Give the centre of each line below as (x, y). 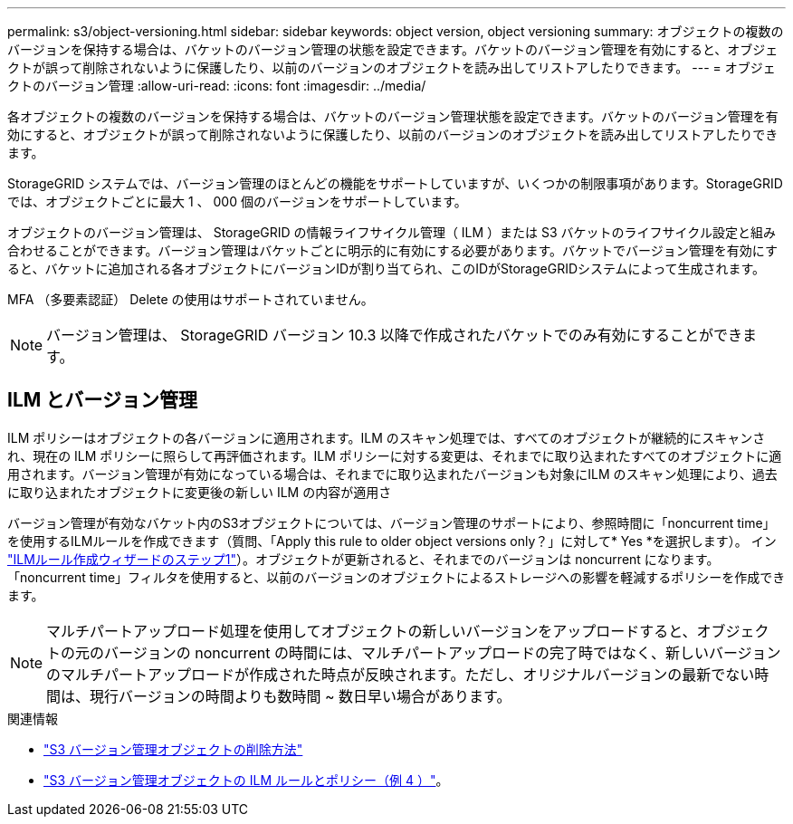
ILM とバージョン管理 (102, 400)
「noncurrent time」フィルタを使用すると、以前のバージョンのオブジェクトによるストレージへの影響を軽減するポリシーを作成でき (396, 577)
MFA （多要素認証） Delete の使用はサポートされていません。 (191, 299)
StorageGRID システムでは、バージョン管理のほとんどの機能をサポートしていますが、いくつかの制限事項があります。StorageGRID (395, 183)
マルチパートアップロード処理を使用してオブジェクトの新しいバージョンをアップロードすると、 (372, 631)
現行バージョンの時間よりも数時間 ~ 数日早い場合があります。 (301, 696)
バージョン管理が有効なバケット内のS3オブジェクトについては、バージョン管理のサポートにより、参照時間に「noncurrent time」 (392, 522)
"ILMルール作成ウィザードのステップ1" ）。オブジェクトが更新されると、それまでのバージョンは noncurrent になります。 (363, 559)
